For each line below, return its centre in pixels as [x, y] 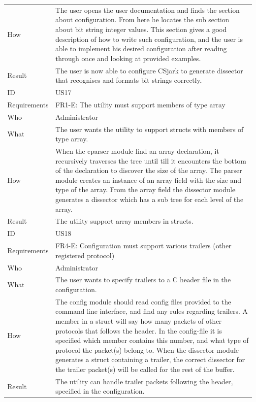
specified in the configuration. [100, 391]
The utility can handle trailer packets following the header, [144, 381]
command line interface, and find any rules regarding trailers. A [152, 311]
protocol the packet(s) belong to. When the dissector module [147, 350]
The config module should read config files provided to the [143, 301]
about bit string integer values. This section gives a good [141, 29]
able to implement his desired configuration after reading [141, 49]
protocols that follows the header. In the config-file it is [139, 330]
